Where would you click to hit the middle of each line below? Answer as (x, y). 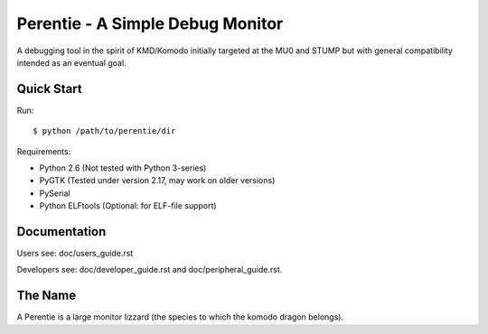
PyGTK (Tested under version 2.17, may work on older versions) (157, 181)
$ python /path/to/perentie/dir (104, 131)
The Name (47, 296)
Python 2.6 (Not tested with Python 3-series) (123, 168)
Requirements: (44, 151)
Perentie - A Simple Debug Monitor (150, 23)
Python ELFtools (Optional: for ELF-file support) (128, 206)
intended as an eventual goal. (71, 62)
